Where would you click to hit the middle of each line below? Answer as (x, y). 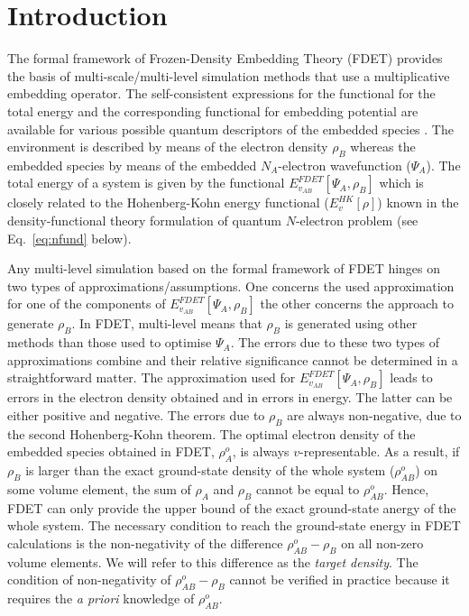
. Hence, (406, 489)
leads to (411, 377)
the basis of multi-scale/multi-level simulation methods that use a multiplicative (229, 75)
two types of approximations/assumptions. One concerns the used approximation (231, 285)
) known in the (418, 202)
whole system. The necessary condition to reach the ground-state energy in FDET (234, 525)
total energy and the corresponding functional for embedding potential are (213, 110)
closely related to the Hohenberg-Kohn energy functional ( (168, 202)
